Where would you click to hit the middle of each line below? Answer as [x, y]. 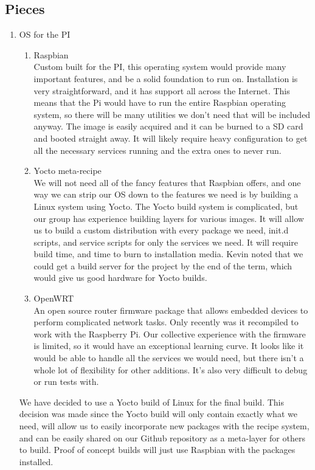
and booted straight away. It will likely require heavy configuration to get [171, 138]
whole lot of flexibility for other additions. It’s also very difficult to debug [171, 369]
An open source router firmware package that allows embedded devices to [171, 310]
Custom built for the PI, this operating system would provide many [160, 67]
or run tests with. [66, 382]
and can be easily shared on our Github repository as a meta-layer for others [162, 437]
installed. [36, 461]
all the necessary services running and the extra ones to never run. [157, 150]
